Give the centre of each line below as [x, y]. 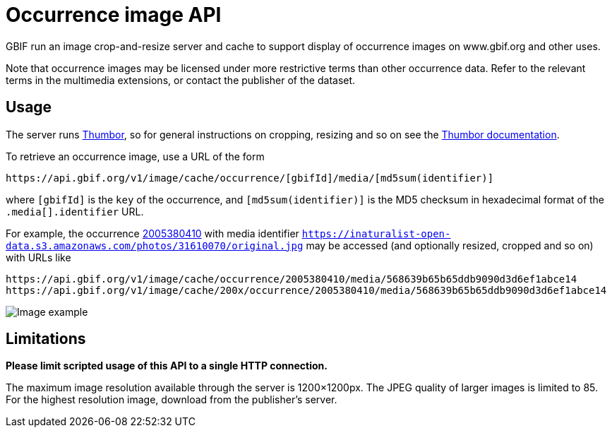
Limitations [46, 339]
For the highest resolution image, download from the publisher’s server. [172, 400]
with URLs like [38, 257]
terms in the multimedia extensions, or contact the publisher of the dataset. [181, 80]
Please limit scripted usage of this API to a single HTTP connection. [167, 366]
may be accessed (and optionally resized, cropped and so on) [450, 245]
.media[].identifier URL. [75, 211]
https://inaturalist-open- [376, 233]
